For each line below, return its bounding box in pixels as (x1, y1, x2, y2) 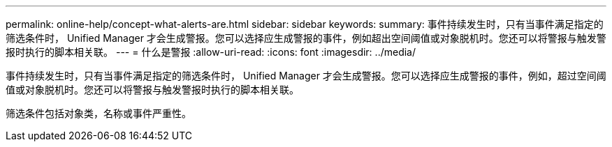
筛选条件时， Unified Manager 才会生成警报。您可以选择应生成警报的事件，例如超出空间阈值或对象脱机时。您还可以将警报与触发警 (6, 32, 606, 44)
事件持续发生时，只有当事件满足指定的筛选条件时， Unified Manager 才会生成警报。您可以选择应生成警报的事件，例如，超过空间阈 (6, 70, 606, 82)
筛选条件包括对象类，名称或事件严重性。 (6, 107, 191, 119)
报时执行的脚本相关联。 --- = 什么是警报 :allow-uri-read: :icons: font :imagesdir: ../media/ (6, 46, 416, 58)
